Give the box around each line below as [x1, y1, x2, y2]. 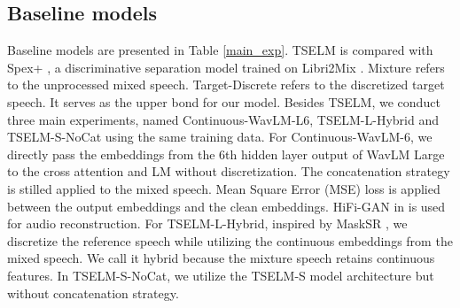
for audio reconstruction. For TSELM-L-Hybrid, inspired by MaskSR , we [7, 214, 408, 233]
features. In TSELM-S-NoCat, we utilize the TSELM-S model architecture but [7, 266, 434, 284]
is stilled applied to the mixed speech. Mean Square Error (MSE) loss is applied [7, 179, 441, 197]
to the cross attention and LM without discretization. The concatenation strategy [7, 162, 450, 181]
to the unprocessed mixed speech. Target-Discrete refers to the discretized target [7, 75, 445, 94]
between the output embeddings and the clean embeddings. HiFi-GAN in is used [7, 196, 446, 215]
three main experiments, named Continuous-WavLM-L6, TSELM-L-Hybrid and [7, 110, 440, 128]
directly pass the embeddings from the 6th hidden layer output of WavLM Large [7, 144, 445, 163]
